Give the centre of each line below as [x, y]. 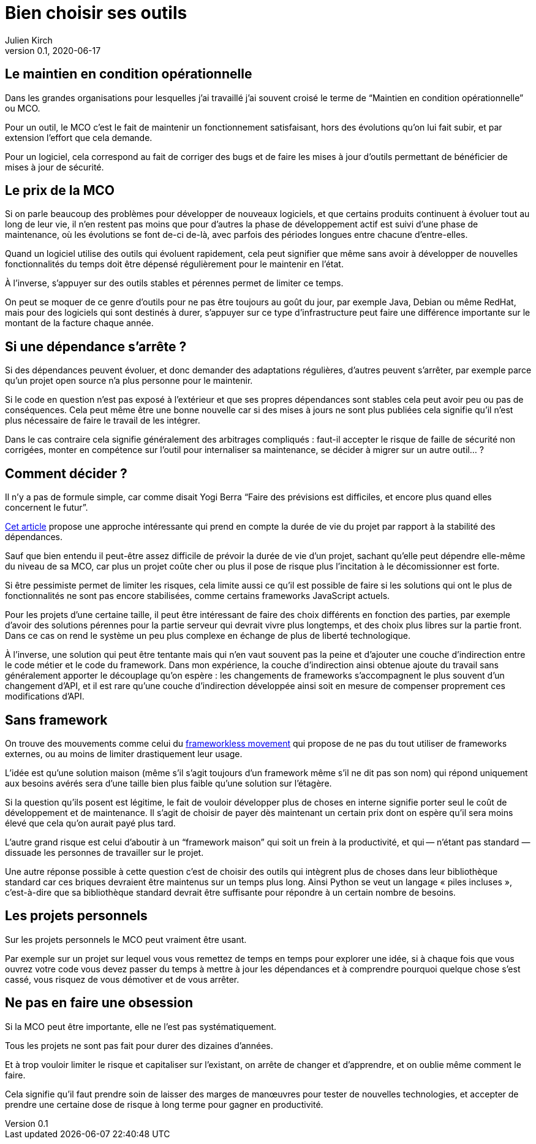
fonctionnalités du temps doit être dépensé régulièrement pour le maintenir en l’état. [174, 264]
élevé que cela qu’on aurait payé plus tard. [90, 823]
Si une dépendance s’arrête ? [96, 346]
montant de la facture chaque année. [79, 323]
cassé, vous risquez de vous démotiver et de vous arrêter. [122, 979]
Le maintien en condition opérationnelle [129, 74]
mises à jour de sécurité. [55, 167]
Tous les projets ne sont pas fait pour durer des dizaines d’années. [139, 1045]
